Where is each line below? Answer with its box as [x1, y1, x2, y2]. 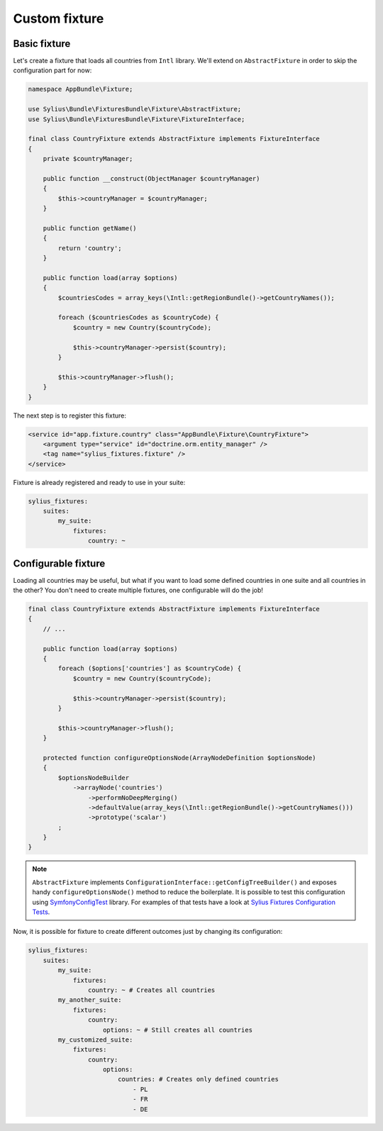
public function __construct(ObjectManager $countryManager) [43, 174, 260, 182]
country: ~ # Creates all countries [87, 986, 216, 994]
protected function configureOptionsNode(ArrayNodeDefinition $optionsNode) [43, 754, 316, 762]
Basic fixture [13, 38, 71, 50]
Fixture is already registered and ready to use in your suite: [13, 478, 186, 486]
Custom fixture [13, 11, 104, 26]
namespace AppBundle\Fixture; [28, 85, 133, 94]
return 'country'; [57, 244, 122, 252]
